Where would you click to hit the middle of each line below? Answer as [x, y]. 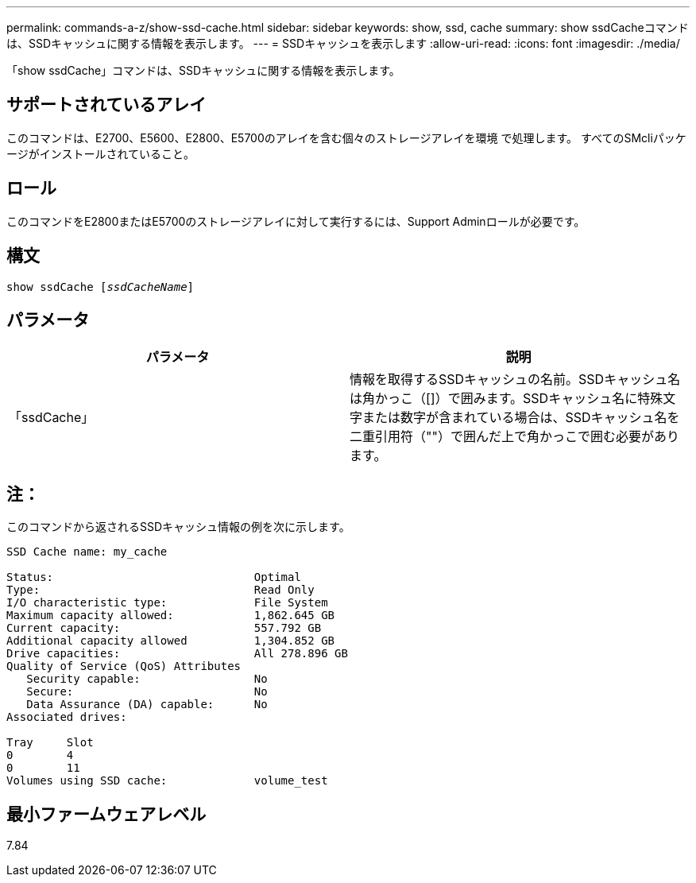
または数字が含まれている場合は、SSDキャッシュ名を [521, 418]
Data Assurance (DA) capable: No [147, 705]
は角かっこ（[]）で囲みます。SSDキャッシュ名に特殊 [507, 399]
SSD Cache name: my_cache [87, 552]
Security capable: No [147, 679]
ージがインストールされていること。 [101, 153]
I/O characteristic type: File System [167, 603]
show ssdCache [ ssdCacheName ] [101, 287]
